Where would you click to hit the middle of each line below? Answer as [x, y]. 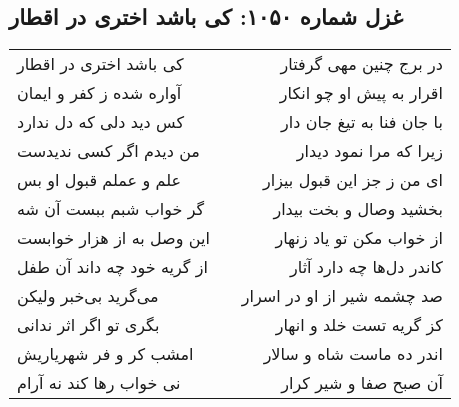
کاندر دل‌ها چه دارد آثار [366, 267]
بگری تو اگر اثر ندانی [88, 325]
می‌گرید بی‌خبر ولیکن [88, 296]
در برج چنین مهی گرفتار [361, 64]
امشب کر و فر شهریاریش [105, 354]
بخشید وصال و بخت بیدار [358, 209]
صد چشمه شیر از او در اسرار [342, 296]
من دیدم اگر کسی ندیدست [108, 151]
